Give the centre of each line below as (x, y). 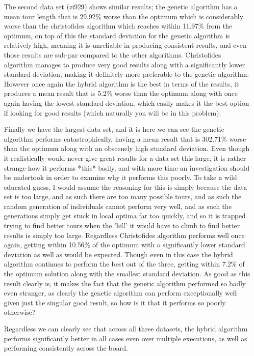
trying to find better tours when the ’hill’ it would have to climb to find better (122, 225)
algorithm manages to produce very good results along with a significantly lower (125, 64)
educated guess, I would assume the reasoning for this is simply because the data (126, 187)
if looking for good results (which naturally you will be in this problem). (113, 112)
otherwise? (20, 312)
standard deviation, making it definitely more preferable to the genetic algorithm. (127, 74)
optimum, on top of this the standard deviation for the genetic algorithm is (117, 35)
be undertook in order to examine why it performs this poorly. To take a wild (121, 177)
